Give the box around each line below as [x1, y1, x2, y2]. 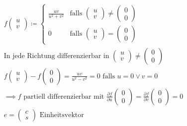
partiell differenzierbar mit [23, 93, 104, 100]
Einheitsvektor [39, 111, 84, 119]
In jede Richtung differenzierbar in [3, 52, 109, 60]
